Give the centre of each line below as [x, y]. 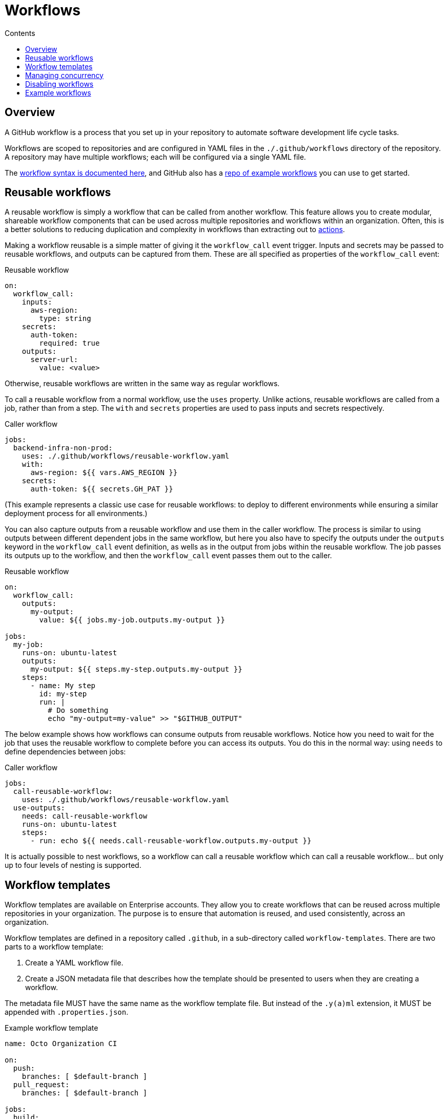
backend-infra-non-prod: [63, 448]
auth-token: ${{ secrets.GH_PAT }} [102, 489]
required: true [69, 343]
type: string [65, 319]
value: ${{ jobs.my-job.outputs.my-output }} [132, 620]
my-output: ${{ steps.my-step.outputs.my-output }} [136, 669]
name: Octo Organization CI [61, 1044]
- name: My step [63, 686]
